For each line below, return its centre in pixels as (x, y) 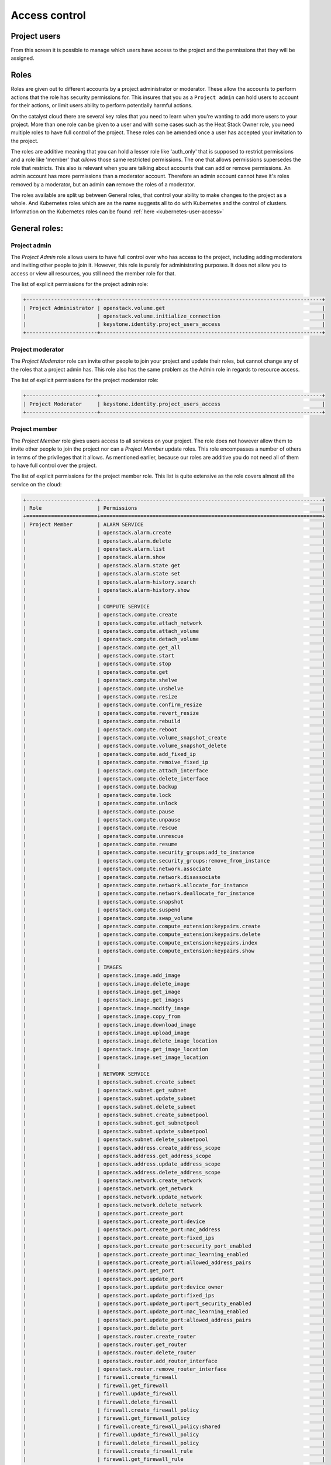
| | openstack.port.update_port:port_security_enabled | (174, 1303)
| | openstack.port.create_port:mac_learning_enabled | (174, 1254)
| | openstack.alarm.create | (174, 533)
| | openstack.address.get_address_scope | (174, 1156)
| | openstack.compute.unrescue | (174, 836)
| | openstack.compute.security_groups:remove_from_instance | (174, 861)
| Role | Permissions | (174, 508)
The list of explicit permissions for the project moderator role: (85, 380)
